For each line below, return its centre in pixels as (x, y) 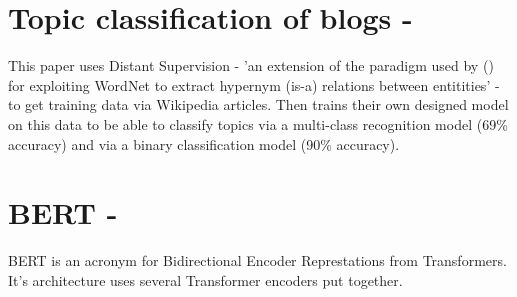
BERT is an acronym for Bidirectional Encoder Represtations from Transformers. (257, 260)
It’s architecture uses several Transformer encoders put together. (205, 279)
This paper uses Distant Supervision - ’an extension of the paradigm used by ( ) (251, 65)
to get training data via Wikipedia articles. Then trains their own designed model (258, 104)
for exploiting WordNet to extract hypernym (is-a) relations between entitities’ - (254, 84)
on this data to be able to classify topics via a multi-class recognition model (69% (258, 123)
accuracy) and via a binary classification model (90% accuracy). (204, 143)
